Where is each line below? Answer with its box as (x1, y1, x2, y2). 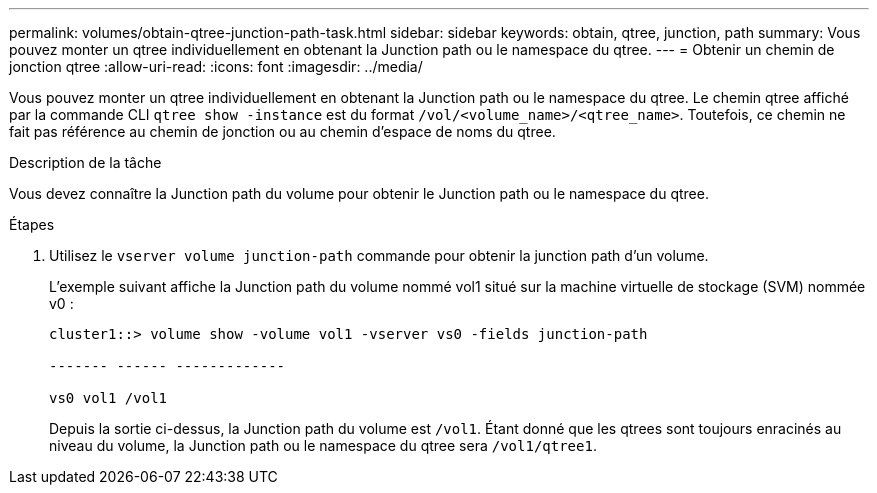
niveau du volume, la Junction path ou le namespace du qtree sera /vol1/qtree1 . (49, 437, 597, 454)
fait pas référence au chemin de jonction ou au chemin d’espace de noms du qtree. (9, 123, 556, 140)
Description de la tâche (9, 154, 162, 171)
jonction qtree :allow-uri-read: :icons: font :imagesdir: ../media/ (9, 58, 423, 75)
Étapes (9, 216, 55, 233)
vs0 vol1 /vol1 (49, 390, 168, 406)
